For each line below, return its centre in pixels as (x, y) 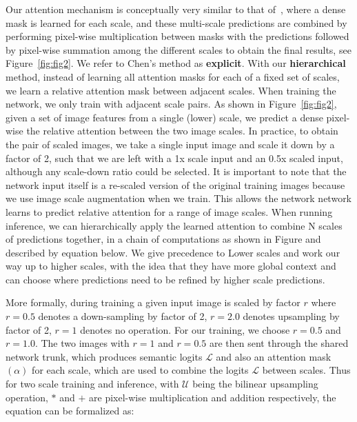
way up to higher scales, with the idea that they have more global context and (171, 266)
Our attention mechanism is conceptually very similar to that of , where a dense (176, 9)
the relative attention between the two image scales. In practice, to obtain (182, 131)
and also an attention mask (274, 356)
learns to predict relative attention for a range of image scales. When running (169, 211)
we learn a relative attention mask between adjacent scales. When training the (171, 90)
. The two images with (82, 343)
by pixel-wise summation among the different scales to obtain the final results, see (178, 49)
